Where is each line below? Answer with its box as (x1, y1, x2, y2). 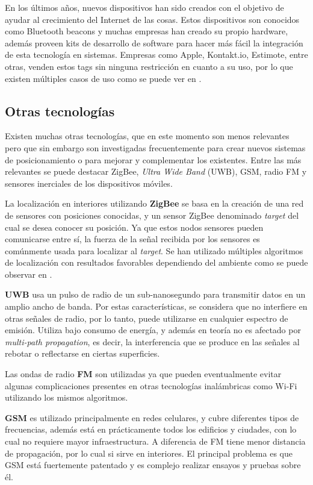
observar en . (5, 268, 52, 280)
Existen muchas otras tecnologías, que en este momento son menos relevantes (5, 130, 290, 142)
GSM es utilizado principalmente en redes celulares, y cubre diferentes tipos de (5, 411, 299, 424)
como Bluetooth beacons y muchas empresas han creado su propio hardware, (5, 25, 288, 37)
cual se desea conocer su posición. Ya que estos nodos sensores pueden (5, 221, 264, 233)
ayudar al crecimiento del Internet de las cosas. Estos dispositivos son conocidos (5, 13, 300, 25)
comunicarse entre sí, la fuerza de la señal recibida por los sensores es (5, 233, 260, 245)
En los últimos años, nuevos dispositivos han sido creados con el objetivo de (5, 1, 284, 13)
